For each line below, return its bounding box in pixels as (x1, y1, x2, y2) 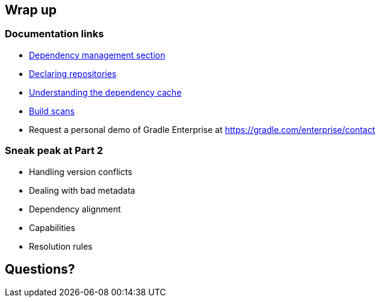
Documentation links (5, 28, 104, 40)
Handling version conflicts (29, 166, 132, 177)
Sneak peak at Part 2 (5, 144, 104, 157)
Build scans (29, 105, 75, 116)
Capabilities (29, 222, 75, 233)
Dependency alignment (29, 203, 121, 214)
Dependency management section (29, 49, 166, 60)
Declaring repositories (29, 68, 117, 79)
